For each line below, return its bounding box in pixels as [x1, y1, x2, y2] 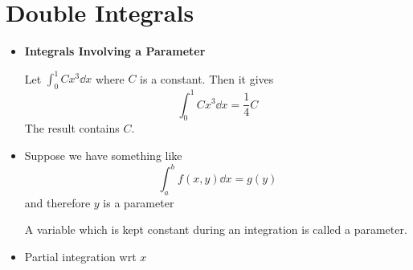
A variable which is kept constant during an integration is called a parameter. [24, 221, 407, 238]
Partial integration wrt [24, 247, 137, 264]
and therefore [24, 194, 91, 211]
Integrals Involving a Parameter [24, 43, 206, 59]
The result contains [24, 120, 120, 137]
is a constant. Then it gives [140, 70, 274, 87]
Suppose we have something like [24, 146, 182, 163]
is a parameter [103, 194, 174, 211]
